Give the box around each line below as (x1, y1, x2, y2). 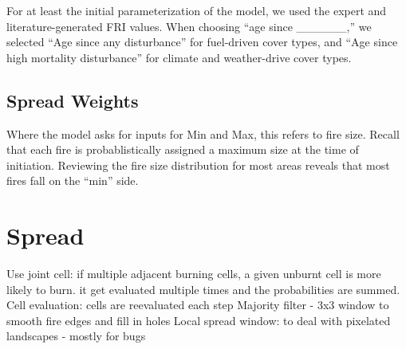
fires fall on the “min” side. (6, 172, 139, 189)
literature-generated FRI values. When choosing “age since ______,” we (6, 18, 372, 34)
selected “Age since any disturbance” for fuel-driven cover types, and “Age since (6, 33, 398, 50)
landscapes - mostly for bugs (6, 327, 146, 344)
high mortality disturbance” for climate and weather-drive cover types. (6, 49, 352, 65)
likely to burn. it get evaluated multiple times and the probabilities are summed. (6, 280, 400, 297)
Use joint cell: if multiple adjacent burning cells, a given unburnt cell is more (6, 265, 381, 282)
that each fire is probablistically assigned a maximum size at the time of (6, 141, 359, 158)
